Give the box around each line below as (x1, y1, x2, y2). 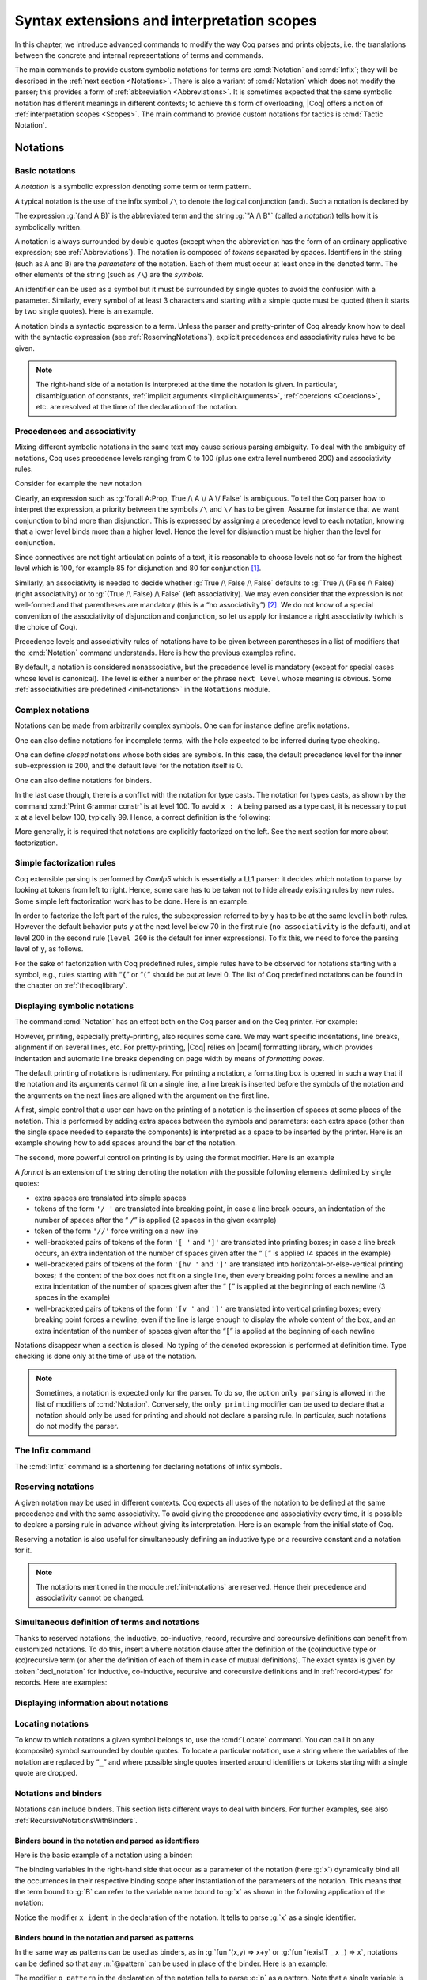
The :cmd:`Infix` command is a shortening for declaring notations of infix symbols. (14, 1461, 282, 1471)
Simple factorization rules (14, 858, 116, 869)
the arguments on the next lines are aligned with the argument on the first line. (14, 1090, 270, 1100)
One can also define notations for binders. (14, 775, 153, 785)
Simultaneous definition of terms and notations (14, 1616, 201, 1628)
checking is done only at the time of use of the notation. (14, 1351, 197, 1361)
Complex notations (14, 704, 90, 715)
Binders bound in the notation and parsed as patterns (14, 1932, 194, 1942)
